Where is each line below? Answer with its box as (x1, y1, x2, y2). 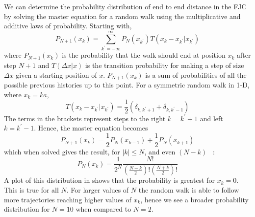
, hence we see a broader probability (140, 194, 249, 204)
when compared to (76, 204, 131, 214)
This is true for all (4, 184, 59, 195)
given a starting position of (16, 69, 97, 80)
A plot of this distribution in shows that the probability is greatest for (4, 175, 215, 185)
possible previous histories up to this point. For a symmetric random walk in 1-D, (4, 79, 250, 89)
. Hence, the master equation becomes (34, 123, 148, 133)
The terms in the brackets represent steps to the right (4, 113, 166, 123)
